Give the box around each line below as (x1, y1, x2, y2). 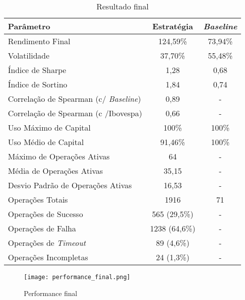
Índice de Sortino (8, 78, 67, 90)
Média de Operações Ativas (8, 165, 103, 176)
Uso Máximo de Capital (8, 122, 91, 133)
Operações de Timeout (8, 237, 86, 248)
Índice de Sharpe (8, 64, 66, 75)
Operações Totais (8, 194, 68, 205)
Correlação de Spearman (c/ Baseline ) (8, 93, 141, 104)
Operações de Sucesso (8, 208, 83, 220)
